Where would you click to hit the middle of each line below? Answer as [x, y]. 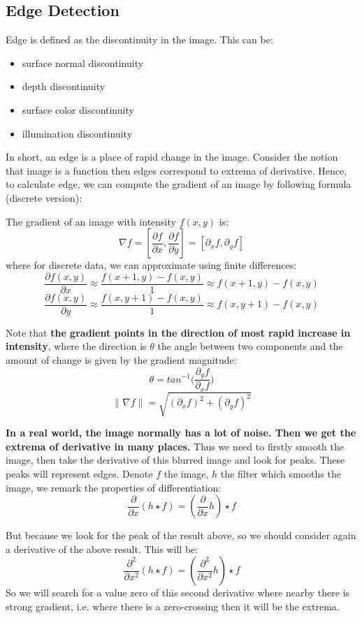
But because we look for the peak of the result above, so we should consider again [181, 535]
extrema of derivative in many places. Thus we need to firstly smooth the [175, 446]
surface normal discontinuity [83, 62]
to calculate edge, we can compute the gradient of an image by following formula [179, 184]
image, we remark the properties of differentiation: [114, 487]
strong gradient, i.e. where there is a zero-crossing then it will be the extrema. [173, 606]
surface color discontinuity [78, 109]
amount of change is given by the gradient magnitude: [121, 360]
